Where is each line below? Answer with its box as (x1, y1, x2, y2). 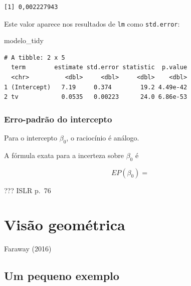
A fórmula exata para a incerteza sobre (4, 150, 124, 160)
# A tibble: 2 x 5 (4, 54, 65, 61)
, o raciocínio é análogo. (66, 132, 139, 143)
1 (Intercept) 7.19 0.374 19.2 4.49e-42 (4, 83, 187, 91)
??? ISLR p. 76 (4, 185, 51, 195)
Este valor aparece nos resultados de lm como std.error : (4, 18, 180, 29)
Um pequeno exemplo (4, 268, 119, 283)
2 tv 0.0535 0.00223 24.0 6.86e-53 (4, 93, 187, 101)
